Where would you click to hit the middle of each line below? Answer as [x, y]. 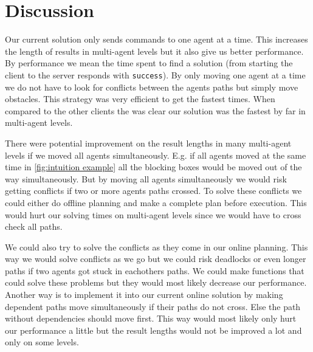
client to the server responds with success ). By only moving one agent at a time [155, 74]
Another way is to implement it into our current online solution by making [144, 295]
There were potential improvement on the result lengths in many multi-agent [148, 143]
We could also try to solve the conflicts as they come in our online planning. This [156, 247]
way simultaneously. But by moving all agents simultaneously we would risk [146, 178]
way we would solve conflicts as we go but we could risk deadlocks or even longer [156, 259]
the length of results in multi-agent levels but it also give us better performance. [154, 51]
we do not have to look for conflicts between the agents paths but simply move [152, 87]
